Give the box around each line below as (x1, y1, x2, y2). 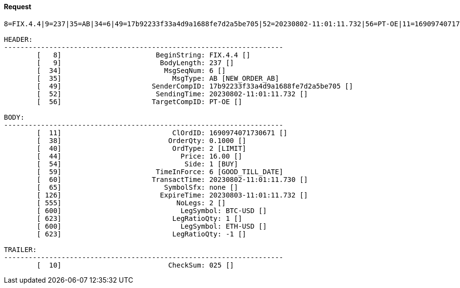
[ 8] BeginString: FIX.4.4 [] (37, 51, 250, 59)
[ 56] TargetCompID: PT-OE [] (37, 97, 242, 106)
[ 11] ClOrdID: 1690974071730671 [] (37, 128, 287, 137)
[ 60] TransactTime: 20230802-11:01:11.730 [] (37, 175, 308, 183)
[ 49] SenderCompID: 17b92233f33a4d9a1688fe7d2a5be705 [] (37, 82, 353, 90)
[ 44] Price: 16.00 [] (37, 152, 242, 160)
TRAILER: (4, 245, 37, 253)
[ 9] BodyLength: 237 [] (37, 58, 234, 67)
